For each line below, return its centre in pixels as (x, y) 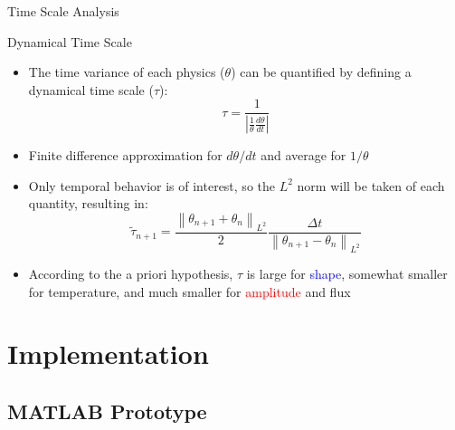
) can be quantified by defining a (321, 72)
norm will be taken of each (371, 185)
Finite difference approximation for (125, 155)
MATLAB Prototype (107, 411)
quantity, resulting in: (88, 203)
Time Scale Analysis (63, 11)
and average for (303, 155)
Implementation (108, 354)
